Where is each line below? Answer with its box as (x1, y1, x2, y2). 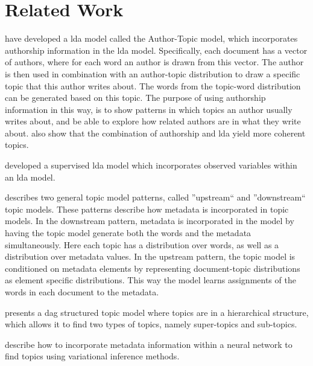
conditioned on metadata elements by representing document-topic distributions (5, 262, 300, 274)
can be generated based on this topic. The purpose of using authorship (5, 91, 266, 104)
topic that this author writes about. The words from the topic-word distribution (5, 79, 301, 92)
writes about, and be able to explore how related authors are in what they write (5, 115, 301, 127)
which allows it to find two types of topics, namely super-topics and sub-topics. (5, 318, 297, 330)
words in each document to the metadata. (5, 286, 159, 298)
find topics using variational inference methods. (5, 350, 180, 362)
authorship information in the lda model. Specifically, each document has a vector (5, 43, 308, 56)
